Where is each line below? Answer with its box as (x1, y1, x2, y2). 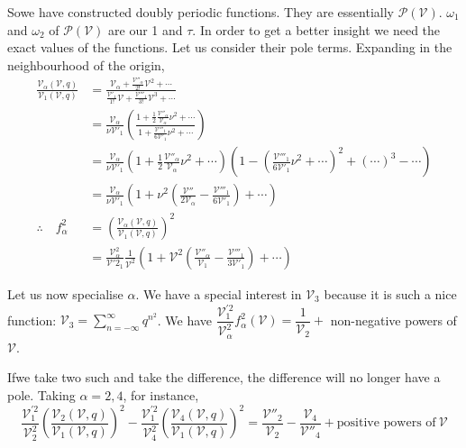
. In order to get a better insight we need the (192, 20, 441, 39)
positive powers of (336, 416, 436, 430)
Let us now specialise (7, 284, 123, 303)
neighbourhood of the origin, (7, 55, 165, 74)
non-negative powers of (330, 310, 457, 329)
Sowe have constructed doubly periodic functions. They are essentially (7, 3, 394, 21)
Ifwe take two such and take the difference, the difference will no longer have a (7, 368, 441, 387)
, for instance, (123, 386, 199, 405)
